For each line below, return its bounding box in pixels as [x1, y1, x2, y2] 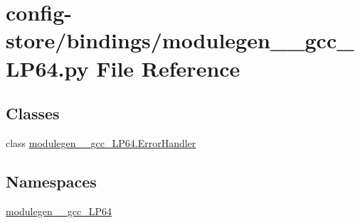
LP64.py [6, 53, 89, 82]
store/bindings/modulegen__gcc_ [6, 26, 354, 55]
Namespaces [6, 170, 97, 192]
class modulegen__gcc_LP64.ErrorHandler [6, 135, 196, 150]
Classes [6, 102, 60, 124]
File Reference [96, 53, 240, 82]
